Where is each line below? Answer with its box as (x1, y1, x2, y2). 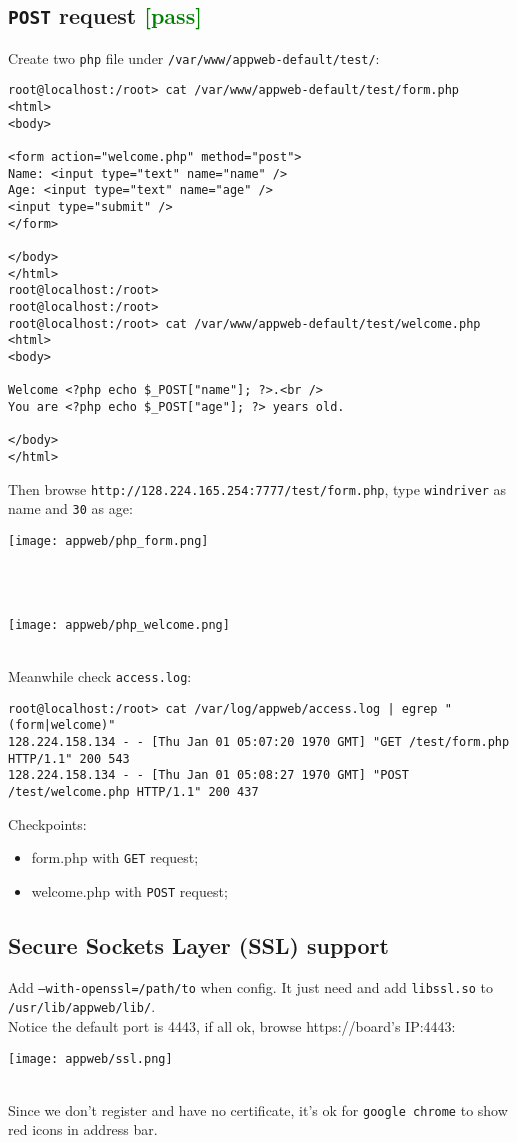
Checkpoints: (8, 813, 87, 834)
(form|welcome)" (8, 718, 116, 733)
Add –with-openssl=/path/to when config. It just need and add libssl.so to (8, 976, 493, 997)
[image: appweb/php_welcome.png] (8, 617, 230, 632)
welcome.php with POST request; (31, 880, 228, 901)
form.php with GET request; (31, 847, 199, 868)
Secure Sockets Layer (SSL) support (8, 929, 389, 960)
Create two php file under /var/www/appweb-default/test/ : (8, 47, 380, 68)
